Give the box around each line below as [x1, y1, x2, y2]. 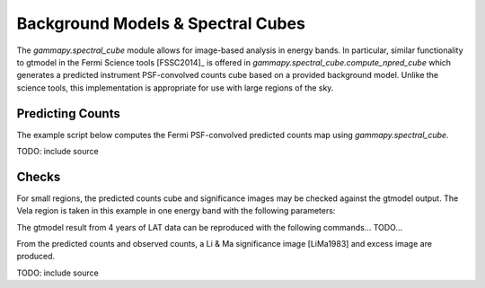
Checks [16, 169, 61, 184]
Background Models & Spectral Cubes [16, 13, 305, 33]
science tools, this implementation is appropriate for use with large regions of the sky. [16, 82, 334, 93]
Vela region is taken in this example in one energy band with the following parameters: [16, 205, 336, 216]
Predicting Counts [16, 106, 120, 121]
